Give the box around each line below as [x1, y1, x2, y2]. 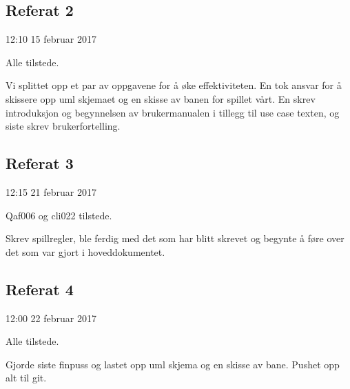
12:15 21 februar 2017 [6, 184, 96, 199]
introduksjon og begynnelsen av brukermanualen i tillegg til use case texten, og [6, 105, 340, 119]
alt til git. [6, 370, 47, 385]
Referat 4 [6, 278, 74, 299]
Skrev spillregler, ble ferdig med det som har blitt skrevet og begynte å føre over [6, 231, 344, 246]
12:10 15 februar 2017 [6, 32, 96, 46]
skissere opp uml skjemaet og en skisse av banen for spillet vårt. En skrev [6, 91, 316, 106]
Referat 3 [6, 152, 74, 174]
